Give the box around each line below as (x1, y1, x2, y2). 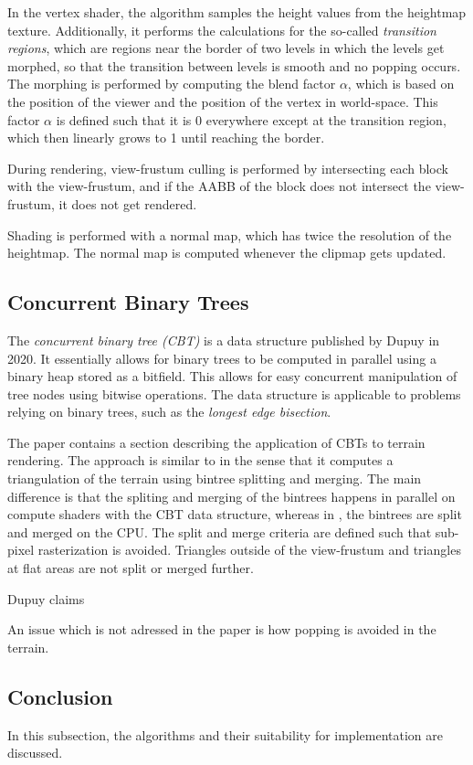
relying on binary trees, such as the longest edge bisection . (7, 402, 331, 421)
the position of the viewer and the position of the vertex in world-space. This (7, 91, 438, 111)
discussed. (7, 743, 63, 762)
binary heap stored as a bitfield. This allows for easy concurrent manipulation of (7, 367, 457, 386)
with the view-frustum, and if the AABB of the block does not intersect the (7, 176, 431, 196)
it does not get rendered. (58, 194, 197, 213)
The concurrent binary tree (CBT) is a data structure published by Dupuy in (7, 330, 440, 349)
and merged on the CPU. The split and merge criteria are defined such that (7, 522, 432, 541)
